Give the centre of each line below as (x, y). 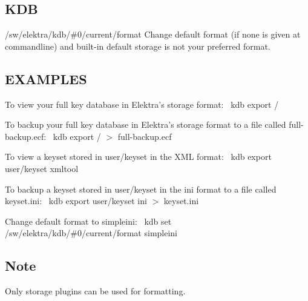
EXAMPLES (46, 78)
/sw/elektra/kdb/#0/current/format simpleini (91, 233)
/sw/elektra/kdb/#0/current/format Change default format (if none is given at (153, 34)
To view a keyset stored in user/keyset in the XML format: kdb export (138, 157)
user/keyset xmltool (42, 168)
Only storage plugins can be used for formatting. (95, 291)
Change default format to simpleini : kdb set (88, 221)
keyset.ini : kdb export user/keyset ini (76, 201)
